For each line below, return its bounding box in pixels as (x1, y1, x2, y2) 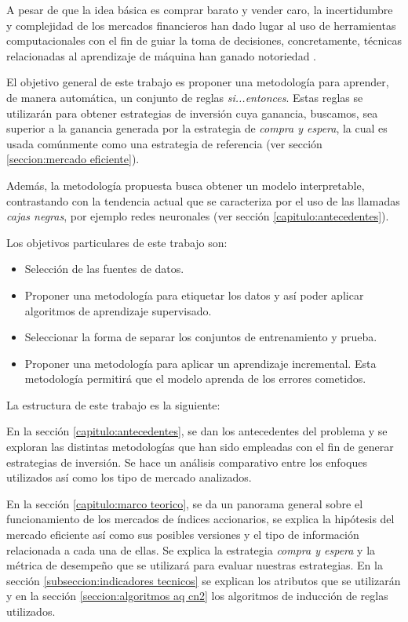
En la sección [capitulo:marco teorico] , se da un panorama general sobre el (6, 495, 363, 511)
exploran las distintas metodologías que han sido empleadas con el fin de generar (6, 438, 394, 455)
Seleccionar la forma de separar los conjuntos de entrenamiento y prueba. (24, 329, 377, 345)
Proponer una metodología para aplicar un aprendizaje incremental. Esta (24, 355, 377, 371)
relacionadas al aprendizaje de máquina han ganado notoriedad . (6, 47, 316, 64)
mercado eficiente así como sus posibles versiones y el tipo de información (6, 526, 359, 543)
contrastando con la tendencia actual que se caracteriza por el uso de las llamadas (6, 192, 400, 209)
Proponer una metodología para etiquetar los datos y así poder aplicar (24, 286, 364, 303)
